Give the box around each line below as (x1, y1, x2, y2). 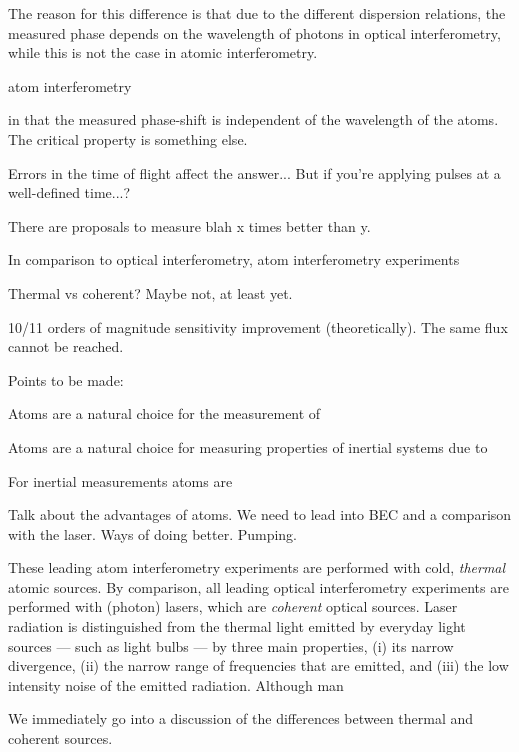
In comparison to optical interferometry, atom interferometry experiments (8, 249, 460, 270)
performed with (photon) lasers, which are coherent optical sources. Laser (8, 596, 458, 617)
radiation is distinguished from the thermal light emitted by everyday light (8, 616, 466, 637)
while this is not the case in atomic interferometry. (8, 42, 318, 63)
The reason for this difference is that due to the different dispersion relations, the (8, 3, 506, 23)
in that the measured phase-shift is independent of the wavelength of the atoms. (8, 109, 499, 130)
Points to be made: (8, 369, 124, 390)
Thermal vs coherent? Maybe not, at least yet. (8, 282, 293, 303)
